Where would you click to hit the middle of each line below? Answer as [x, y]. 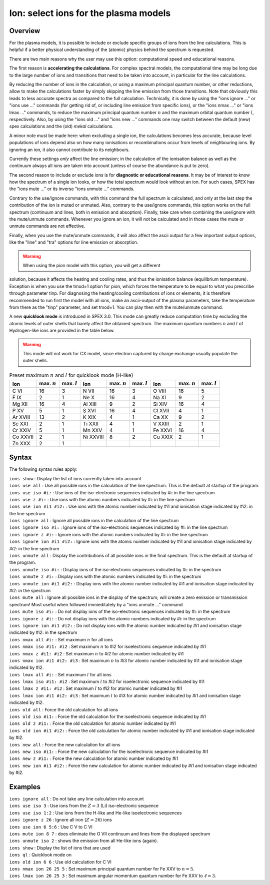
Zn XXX [21, 443]
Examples [25, 787]
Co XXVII [23, 437]
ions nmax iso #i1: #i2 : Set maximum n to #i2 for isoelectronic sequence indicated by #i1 [107, 647]
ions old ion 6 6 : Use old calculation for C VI [60, 862]
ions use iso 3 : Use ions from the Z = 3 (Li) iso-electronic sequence [84, 806]
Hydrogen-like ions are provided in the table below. [62, 331]
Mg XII [20, 404]
